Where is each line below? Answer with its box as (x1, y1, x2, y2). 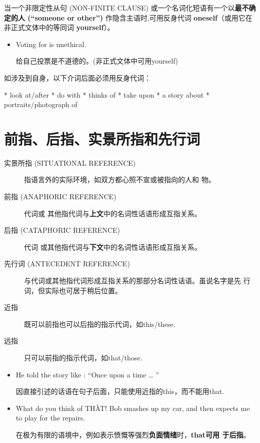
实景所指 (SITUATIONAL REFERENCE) (4, 157, 136, 168)
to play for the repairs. (15, 412, 85, 423)
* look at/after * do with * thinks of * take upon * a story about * (4, 89, 209, 100)
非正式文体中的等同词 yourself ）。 (4, 22, 114, 33)
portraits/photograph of (4, 99, 77, 110)
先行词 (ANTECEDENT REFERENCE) (4, 258, 130, 269)
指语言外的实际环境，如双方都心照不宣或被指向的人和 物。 (24, 174, 215, 185)
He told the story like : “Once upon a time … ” (15, 369, 159, 379)
